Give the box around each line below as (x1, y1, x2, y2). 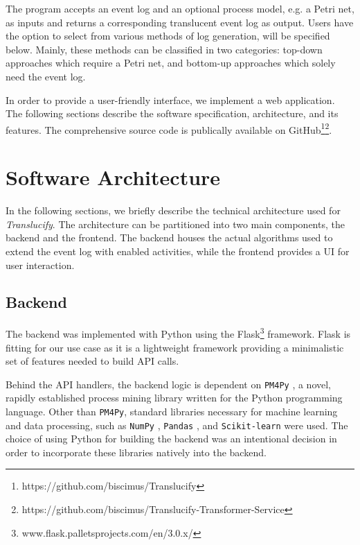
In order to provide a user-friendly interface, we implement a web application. (6, 92, 335, 107)
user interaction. (6, 257, 75, 272)
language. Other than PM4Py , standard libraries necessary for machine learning (6, 404, 338, 418)
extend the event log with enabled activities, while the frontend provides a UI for (6, 243, 350, 258)
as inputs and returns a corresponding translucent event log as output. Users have (6, 15, 354, 29)
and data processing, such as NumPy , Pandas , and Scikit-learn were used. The (6, 417, 348, 432)
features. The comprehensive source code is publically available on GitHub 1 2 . (6, 120, 332, 137)
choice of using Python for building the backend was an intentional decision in (6, 431, 337, 446)
